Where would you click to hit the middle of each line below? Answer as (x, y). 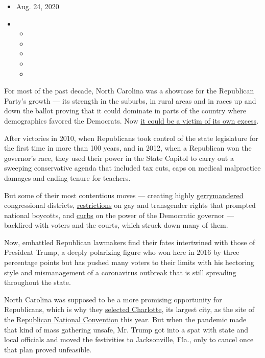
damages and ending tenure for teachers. (67, 177)
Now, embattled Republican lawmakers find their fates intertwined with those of (130, 242)
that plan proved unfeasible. (48, 349)
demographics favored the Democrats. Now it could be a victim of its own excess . (131, 120)
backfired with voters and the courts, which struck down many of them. (116, 225)
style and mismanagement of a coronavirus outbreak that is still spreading (120, 272)
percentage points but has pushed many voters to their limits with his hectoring (129, 262)
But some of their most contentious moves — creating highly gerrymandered (124, 195)
